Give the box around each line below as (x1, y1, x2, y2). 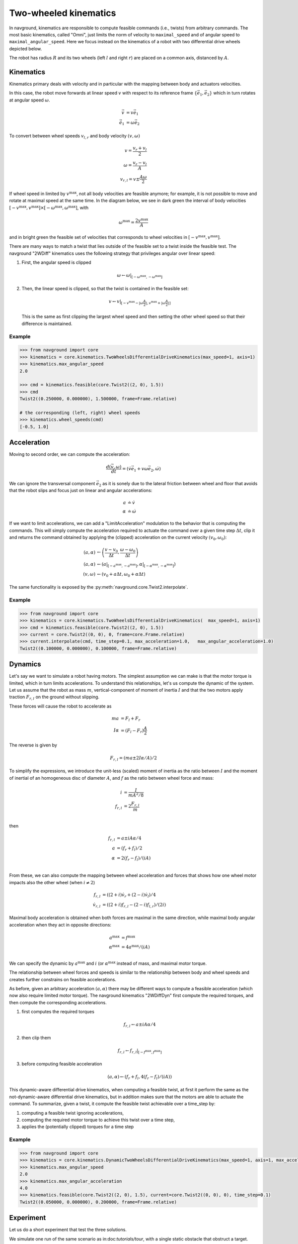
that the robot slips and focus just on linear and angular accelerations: (9, 488, 152, 494)
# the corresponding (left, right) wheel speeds (19, 410, 141, 415)
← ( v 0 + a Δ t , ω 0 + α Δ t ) (97, 571, 146, 578)
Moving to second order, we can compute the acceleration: (9, 451, 130, 457)
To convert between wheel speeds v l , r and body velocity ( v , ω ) (9, 132, 140, 140)
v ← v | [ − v (108, 299, 129, 306)
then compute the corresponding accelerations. (9, 999, 107, 1005)
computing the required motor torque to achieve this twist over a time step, (21, 1117, 175, 1123)
